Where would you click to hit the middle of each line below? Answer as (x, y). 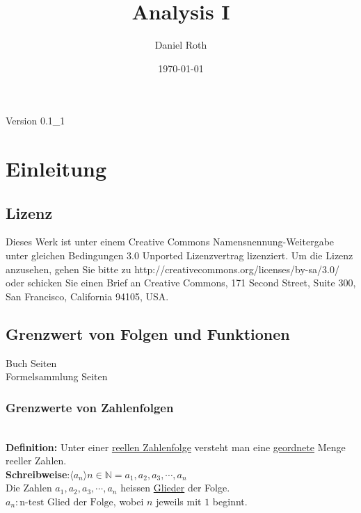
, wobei (128, 502)
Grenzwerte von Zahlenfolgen (90, 407)
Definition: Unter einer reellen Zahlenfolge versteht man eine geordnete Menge (176, 447)
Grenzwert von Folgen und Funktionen (148, 333)
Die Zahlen (29, 488)
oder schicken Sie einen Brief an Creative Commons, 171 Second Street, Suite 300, (181, 283)
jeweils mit (179, 502)
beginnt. (230, 502)
